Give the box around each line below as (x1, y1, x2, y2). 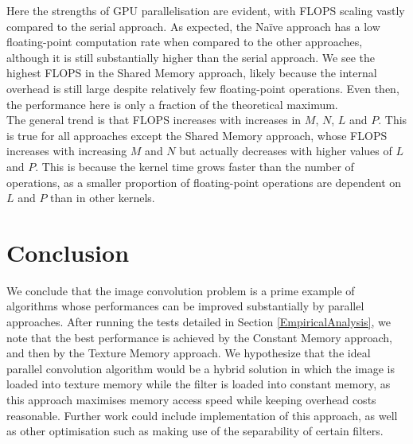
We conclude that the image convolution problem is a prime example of (6, 282, 355, 298)
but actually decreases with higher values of (179, 142, 392, 159)
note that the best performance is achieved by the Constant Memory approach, (6, 329, 392, 345)
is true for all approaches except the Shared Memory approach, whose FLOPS (6, 127, 388, 143)
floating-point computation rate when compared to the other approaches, (6, 33, 363, 50)
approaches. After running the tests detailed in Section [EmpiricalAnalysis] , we (6, 314, 392, 330)
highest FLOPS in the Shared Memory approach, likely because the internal (6, 64, 377, 81)
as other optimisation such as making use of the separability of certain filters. (6, 423, 384, 439)
